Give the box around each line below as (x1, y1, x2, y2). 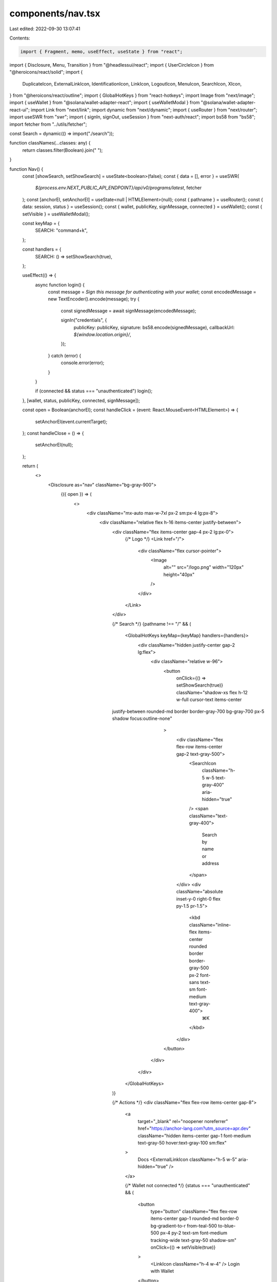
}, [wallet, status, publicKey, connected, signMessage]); (22, 397, 141, 404)
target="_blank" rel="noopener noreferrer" (137, 1118, 228, 1124)
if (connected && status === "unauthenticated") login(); (35, 388, 153, 394)
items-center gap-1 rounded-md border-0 (150, 1215, 239, 1221)
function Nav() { (9, 166, 44, 172)
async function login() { (35, 282, 85, 288)
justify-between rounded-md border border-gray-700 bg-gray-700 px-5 (112, 708, 265, 714)
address (202, 860, 219, 867)
